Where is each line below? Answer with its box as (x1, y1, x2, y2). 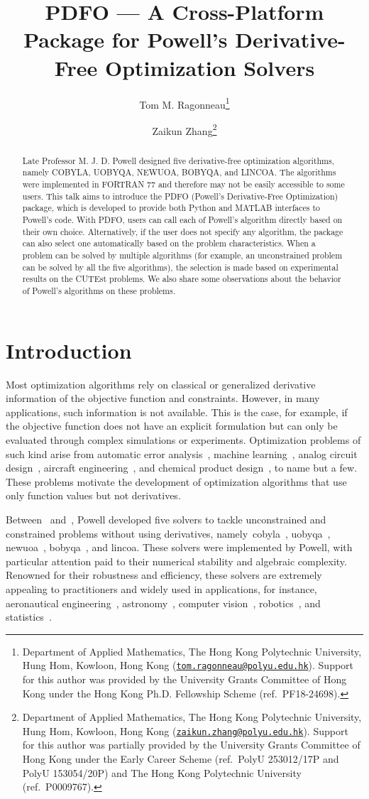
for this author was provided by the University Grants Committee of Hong (22, 671, 347, 686)
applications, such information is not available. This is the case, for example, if (6, 404, 348, 419)
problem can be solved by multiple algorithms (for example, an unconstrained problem (22, 249, 343, 261)
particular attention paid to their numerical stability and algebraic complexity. (6, 553, 347, 568)
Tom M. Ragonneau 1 (139, 94, 230, 112)
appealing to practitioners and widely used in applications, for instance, (6, 581, 317, 596)
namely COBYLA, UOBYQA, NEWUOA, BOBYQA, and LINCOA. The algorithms (22, 166, 336, 178)
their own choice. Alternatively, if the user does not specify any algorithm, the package (22, 225, 343, 237)
